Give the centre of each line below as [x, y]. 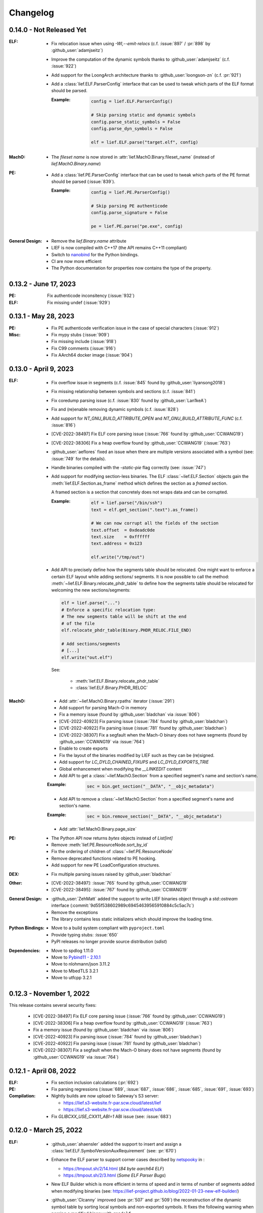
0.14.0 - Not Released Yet [48, 30]
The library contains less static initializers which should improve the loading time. [132, 919]
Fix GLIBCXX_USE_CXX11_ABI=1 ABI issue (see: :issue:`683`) [111, 1116]
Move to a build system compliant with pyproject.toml [108, 928]
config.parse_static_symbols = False [136, 122]
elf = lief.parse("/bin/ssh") [127, 503]
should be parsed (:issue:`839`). [83, 181]
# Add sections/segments [91, 644]
